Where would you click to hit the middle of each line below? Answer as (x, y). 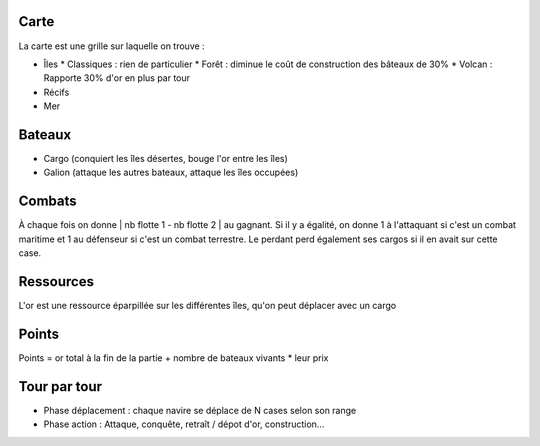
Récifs (56, 92)
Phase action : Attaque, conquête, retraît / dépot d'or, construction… (184, 424)
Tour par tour (60, 386)
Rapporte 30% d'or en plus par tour (116, 78)
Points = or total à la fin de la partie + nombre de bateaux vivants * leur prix (173, 357)
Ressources (56, 281)
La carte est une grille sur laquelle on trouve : (111, 46)
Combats (47, 201)
